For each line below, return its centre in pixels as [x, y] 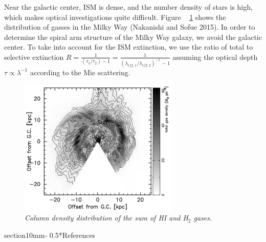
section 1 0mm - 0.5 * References [50, 235]
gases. [203, 218]
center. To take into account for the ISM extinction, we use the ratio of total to [129, 47]
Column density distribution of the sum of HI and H [106, 218]
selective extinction [34, 57]
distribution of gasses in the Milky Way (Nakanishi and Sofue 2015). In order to [130, 27]
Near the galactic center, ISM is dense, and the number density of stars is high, [128, 7]
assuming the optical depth [215, 57]
